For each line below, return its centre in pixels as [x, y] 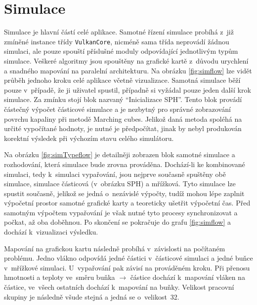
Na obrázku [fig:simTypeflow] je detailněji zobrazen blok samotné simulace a [120, 154]
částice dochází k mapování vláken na [188, 277]
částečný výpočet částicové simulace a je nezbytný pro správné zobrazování [117, 109]
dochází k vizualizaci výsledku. [51, 232]
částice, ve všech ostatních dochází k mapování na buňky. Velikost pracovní [119, 287]
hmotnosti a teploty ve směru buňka [60, 277]
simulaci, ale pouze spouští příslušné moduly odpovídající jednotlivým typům [121, 51]
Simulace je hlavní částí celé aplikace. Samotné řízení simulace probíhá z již [119, 32]
